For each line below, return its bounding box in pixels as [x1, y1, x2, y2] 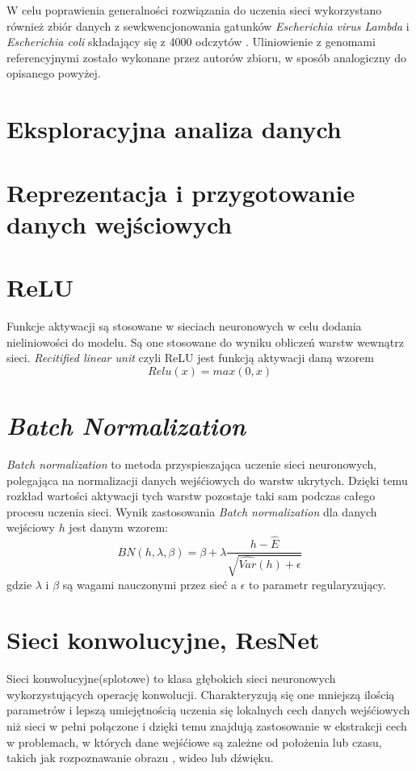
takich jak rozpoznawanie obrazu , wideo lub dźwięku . [6, 749, 274, 766]
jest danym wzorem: [69, 519, 168, 536]
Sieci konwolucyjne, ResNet [6, 623, 320, 656]
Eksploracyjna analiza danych [6, 112, 342, 145]
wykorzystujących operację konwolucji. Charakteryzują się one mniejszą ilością [6, 685, 395, 702]
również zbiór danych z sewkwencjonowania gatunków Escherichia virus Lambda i [6, 17, 410, 34]
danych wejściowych [6, 207, 233, 240]
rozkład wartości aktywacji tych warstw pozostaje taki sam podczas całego [6, 487, 376, 504]
